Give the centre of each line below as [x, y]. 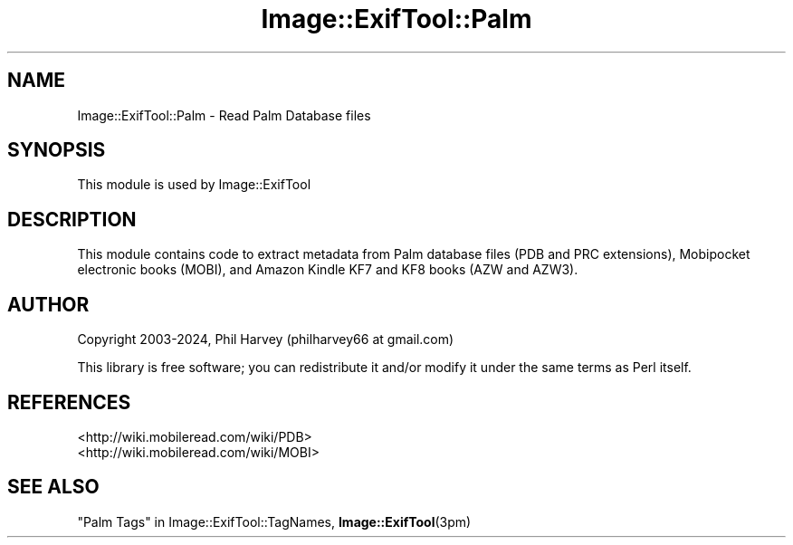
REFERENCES [69, 402]
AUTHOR [48, 304]
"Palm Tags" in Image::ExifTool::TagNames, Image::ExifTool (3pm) [274, 521]
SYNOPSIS [57, 150]
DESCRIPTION [72, 219]
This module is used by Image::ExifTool [194, 185]
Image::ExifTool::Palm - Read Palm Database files [224, 115]
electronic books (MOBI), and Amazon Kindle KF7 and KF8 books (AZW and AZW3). [328, 270]
